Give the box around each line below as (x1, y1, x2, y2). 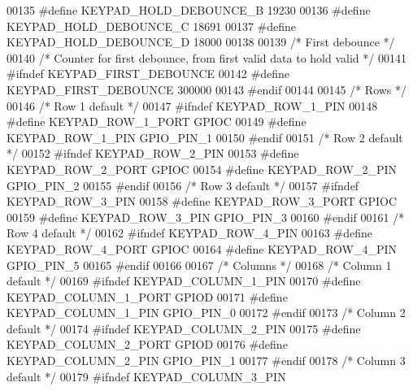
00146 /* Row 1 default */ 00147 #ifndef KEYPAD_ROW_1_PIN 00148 (7, 97, 378, 114)
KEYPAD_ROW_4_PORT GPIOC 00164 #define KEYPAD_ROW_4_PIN (7, 240, 398, 257)
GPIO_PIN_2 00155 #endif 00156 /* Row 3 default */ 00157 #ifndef (7, 176, 359, 193)
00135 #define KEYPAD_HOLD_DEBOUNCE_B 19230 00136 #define (7, 2, 371, 18)
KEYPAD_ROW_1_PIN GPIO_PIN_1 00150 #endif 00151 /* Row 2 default (7, 128, 403, 146)
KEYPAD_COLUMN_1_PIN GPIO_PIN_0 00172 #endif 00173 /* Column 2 (7, 304, 406, 321)
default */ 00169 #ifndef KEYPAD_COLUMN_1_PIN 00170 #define (7, 272, 361, 289)
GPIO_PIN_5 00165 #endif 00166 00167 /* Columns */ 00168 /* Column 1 (7, 256, 392, 273)
